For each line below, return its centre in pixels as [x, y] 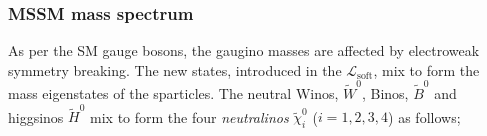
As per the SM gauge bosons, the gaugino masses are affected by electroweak [244, 50]
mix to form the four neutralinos [189, 116]
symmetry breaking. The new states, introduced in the [175, 69]
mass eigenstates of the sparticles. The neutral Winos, [173, 93]
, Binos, [385, 93]
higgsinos [36, 116]
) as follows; [424, 116]
